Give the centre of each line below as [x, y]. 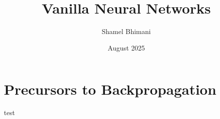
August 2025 [126, 47]
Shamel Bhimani [126, 31]
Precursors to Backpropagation [110, 89]
